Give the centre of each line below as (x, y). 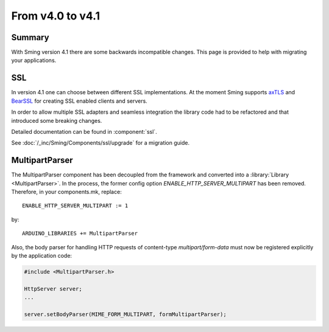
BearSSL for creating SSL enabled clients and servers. (79, 101)
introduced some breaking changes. (57, 120)
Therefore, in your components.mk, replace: (66, 192)
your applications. (34, 60)
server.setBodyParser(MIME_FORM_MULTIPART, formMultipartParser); (125, 314)
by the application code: (42, 255)
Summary (30, 37)
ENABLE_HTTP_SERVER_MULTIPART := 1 (75, 206)
